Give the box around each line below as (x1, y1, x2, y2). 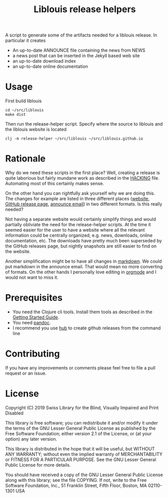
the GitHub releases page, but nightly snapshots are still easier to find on (5, 243, 157, 249)
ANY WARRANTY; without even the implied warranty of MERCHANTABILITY (5, 451, 163, 457)
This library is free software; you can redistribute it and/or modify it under (5, 420, 158, 426)
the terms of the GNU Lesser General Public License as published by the (5, 425, 156, 431)
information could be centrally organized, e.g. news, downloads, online (5, 232, 153, 238)
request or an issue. (5, 370, 47, 376)
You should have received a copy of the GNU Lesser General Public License (5, 472, 163, 478)
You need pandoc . (12, 320, 51, 325)
